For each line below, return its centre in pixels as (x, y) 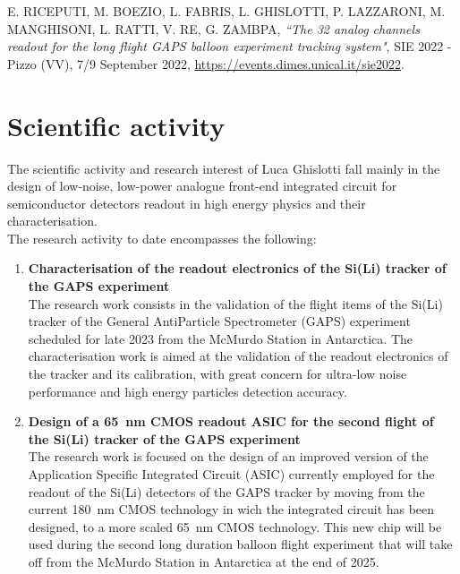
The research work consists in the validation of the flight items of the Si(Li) (235, 303)
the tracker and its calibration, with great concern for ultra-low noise (217, 374)
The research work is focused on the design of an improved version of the (228, 456)
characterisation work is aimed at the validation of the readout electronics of (238, 356)
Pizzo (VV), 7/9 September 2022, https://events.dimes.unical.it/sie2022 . (206, 63)
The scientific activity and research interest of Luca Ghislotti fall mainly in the (224, 168)
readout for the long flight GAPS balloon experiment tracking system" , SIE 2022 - (230, 46)
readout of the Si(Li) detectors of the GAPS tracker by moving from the (226, 491)
